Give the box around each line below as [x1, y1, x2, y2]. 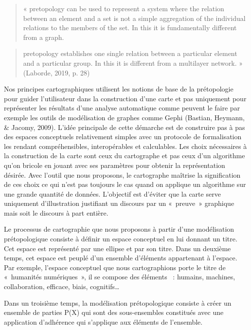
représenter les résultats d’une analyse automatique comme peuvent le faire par [4, 103, 240, 113]
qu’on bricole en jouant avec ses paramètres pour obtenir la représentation [4, 160, 225, 170]
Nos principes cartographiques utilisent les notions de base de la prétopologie [4, 84, 233, 94]
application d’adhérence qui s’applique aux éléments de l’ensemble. [4, 316, 203, 327]
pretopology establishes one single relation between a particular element [23, 48, 237, 58]
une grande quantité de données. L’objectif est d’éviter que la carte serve [4, 188, 221, 199]
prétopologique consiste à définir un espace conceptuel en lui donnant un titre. [4, 234, 237, 244]
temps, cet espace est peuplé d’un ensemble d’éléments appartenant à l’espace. [4, 253, 237, 263]
